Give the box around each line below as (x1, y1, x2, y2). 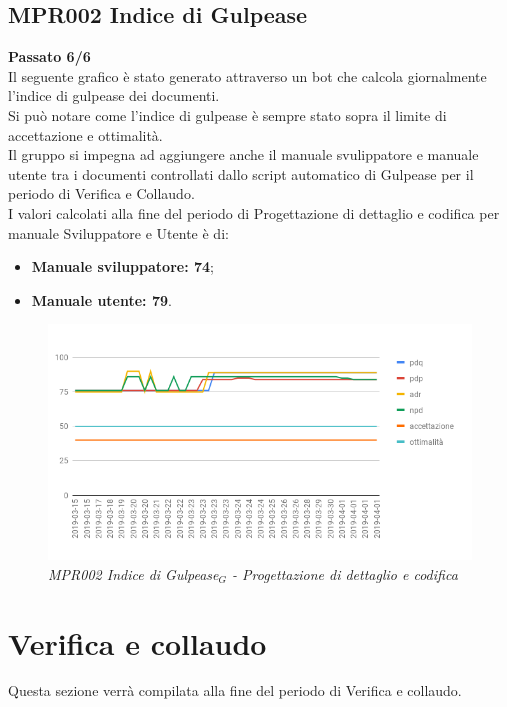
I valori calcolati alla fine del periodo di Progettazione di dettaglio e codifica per (8, 202, 500, 223)
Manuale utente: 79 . (31, 289, 172, 310)
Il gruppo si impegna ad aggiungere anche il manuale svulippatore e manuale (8, 144, 479, 165)
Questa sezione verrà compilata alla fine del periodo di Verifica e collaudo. (8, 680, 462, 701)
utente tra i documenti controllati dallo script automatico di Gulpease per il (8, 163, 474, 184)
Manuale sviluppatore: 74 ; (31, 256, 214, 277)
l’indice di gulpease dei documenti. (8, 85, 220, 106)
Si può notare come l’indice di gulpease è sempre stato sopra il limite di (8, 104, 447, 125)
